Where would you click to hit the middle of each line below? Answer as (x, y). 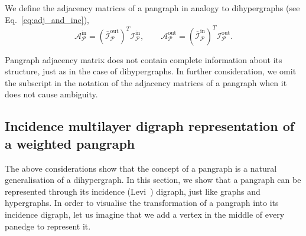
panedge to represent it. (48, 226)
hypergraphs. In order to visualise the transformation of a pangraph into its (142, 203)
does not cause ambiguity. (51, 94)
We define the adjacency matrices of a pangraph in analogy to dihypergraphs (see (152, 8)
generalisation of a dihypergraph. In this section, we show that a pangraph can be (153, 180)
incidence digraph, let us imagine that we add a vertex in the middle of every (145, 214)
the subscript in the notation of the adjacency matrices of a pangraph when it (146, 82)
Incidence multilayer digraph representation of (150, 126)
